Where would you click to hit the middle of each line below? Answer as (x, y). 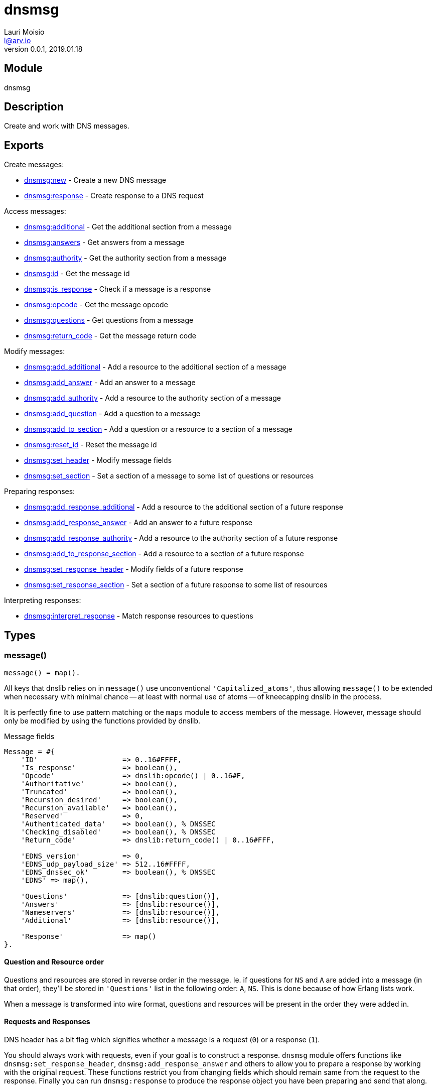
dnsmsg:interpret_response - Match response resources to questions (139, 616)
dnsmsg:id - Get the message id (77, 274)
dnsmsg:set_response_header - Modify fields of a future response (134, 569)
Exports (24, 145)
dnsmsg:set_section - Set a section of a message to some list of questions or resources (169, 476)
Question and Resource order (54, 962)
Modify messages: (35, 351)
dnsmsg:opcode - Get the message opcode (96, 305)
